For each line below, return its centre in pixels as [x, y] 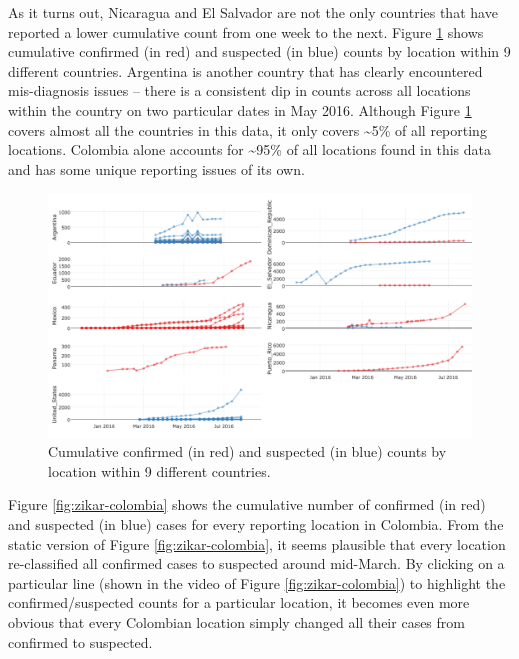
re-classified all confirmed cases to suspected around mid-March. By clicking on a [256, 563]
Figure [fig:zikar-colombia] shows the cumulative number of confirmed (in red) [247, 504]
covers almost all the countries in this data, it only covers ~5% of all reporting [247, 129]
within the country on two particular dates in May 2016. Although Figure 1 [240, 109]
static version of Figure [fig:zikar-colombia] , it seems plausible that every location [257, 543]
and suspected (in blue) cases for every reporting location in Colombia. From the [256, 524]
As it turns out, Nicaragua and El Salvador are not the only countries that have [253, 12]
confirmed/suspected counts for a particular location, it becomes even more [239, 602]
